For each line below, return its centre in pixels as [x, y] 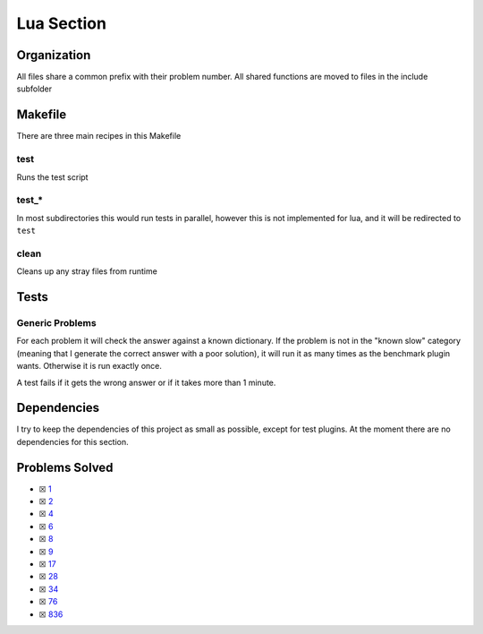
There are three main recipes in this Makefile [99, 136]
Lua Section [62, 23]
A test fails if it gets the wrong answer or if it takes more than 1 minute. [146, 382]
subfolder [34, 89]
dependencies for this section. [72, 441]
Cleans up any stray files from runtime [87, 271]
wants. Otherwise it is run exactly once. [89, 366]
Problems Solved [65, 467]
